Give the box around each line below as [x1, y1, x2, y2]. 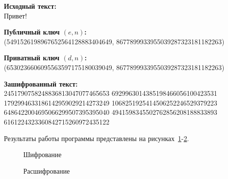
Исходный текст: [4, 1, 56, 11]
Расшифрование [23, 165, 70, 176]
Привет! [4, 10, 27, 20]
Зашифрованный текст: [4, 78, 78, 89]
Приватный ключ [4, 53, 60, 63]
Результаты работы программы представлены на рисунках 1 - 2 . [4, 133, 189, 143]
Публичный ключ [4, 27, 60, 37]
